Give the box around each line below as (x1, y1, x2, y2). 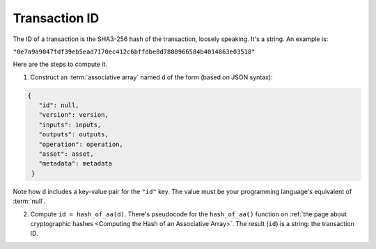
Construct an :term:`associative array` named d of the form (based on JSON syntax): (30, 73, 273, 81)
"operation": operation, (38, 140, 123, 148)
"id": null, (38, 102, 79, 109)
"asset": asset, (38, 150, 94, 158)
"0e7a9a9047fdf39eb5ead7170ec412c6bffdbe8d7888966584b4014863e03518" (13, 47, 256, 56)
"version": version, (38, 111, 109, 119)
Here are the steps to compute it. (13, 60, 108, 69)
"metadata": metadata (38, 160, 113, 168)
